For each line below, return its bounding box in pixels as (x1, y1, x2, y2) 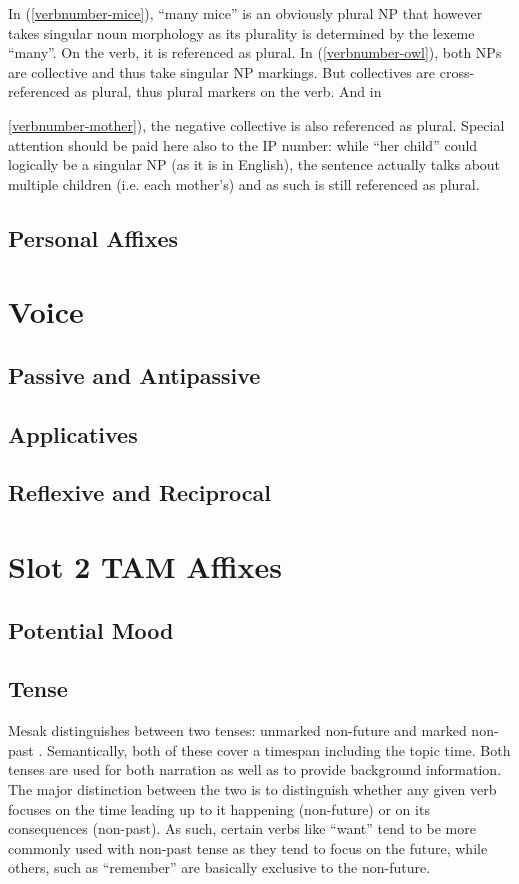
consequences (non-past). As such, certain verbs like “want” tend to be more (8, 818, 476, 839)
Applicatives (8, 418, 138, 449)
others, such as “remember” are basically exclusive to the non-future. (8, 857, 431, 878)
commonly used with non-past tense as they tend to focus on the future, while (8, 837, 488, 858)
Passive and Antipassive (8, 359, 261, 390)
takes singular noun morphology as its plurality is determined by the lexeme (8, 22, 475, 43)
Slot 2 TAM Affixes (8, 546, 282, 587)
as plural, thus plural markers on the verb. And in (74, 81, 382, 102)
